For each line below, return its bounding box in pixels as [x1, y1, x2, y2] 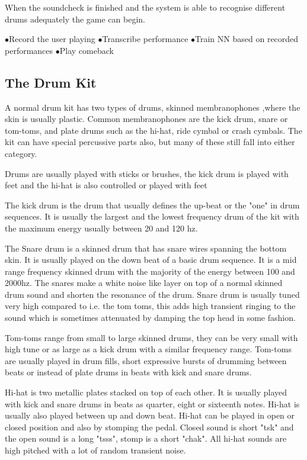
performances [5, 44, 53, 56]
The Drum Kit [5, 73, 97, 91]
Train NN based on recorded [195, 33, 299, 45]
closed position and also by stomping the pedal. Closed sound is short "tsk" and [5, 420, 294, 433]
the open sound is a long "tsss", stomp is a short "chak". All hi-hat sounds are [5, 432, 287, 445]
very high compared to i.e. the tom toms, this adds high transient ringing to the [5, 300, 296, 312]
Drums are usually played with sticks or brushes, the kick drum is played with [5, 167, 289, 179]
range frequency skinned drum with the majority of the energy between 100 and [5, 265, 295, 277]
